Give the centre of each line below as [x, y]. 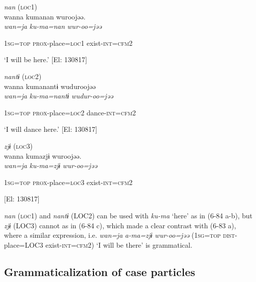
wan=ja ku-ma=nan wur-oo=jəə [53, 26]
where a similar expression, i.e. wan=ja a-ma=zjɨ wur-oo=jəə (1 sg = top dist [120, 235]
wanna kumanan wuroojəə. [45, 16]
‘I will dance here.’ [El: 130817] [51, 129]
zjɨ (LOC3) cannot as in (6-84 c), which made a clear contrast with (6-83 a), [120, 225]
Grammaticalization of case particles [100, 271]
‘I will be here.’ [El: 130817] [46, 59]
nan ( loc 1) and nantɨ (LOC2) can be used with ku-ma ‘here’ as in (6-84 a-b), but [128, 215]
